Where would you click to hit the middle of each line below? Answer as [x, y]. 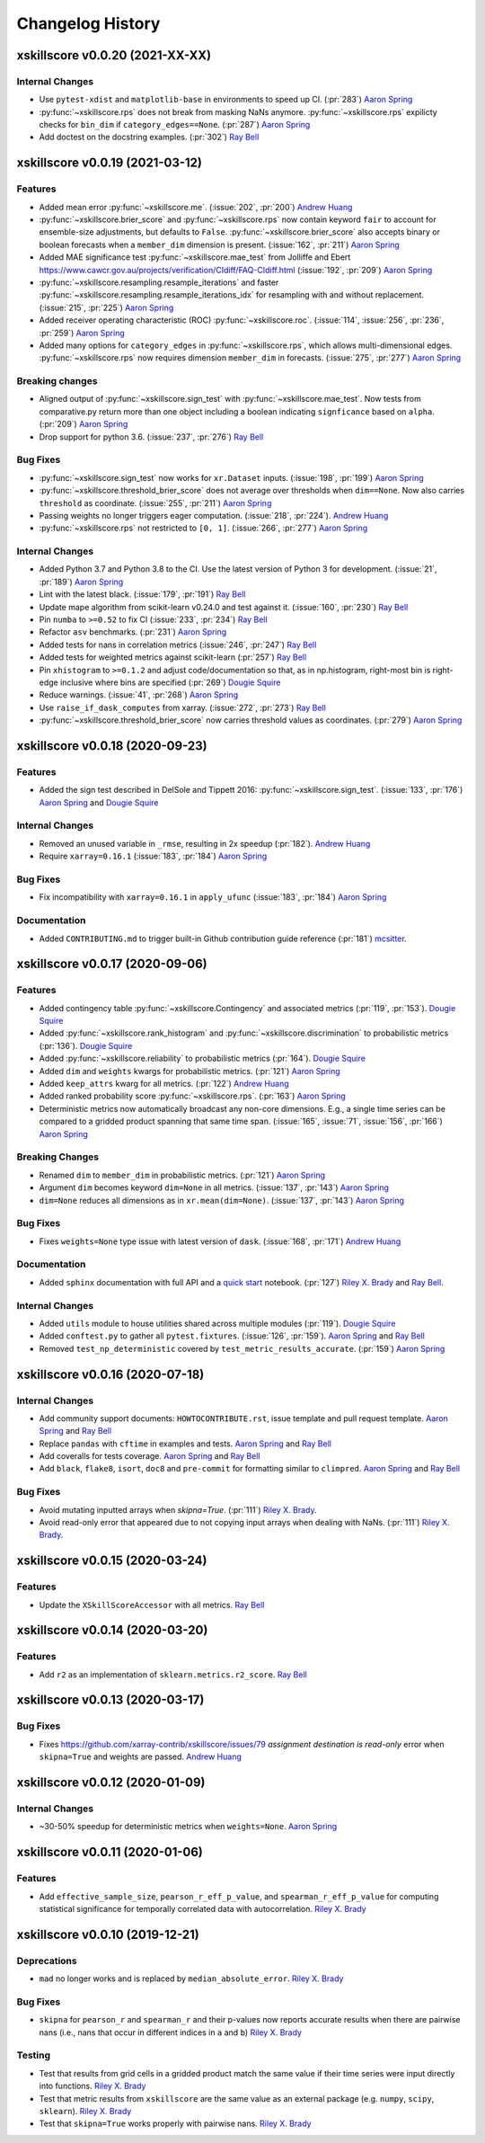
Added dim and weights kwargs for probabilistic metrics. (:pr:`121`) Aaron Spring [190, 1071]
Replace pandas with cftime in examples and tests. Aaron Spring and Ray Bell [185, 1444]
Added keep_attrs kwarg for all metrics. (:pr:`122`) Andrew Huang [164, 1084]
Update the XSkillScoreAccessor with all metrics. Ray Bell [152, 1605]
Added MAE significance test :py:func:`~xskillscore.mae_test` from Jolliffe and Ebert [195, 257]
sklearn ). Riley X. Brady [85, 2111]
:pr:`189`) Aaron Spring [81, 582]
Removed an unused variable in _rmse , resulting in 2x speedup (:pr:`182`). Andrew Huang [205, 843]
